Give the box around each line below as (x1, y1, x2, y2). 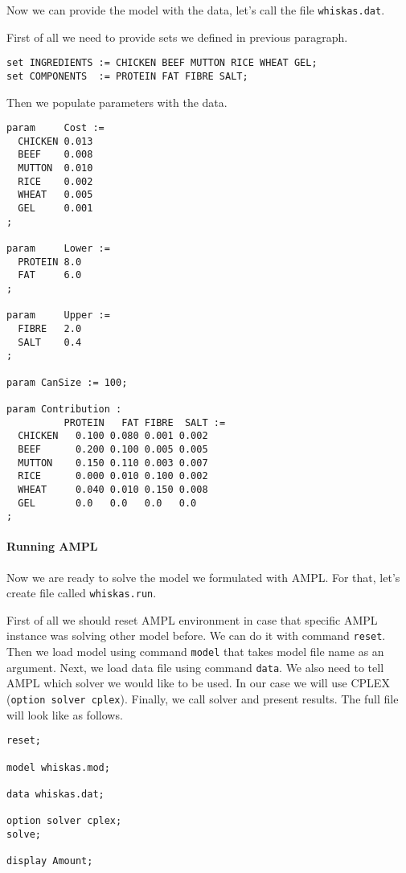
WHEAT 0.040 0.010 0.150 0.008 (18, 483, 208, 495)
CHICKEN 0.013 (18, 135, 93, 147)
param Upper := (6, 309, 110, 322)
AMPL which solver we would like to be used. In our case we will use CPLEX (6, 674, 390, 691)
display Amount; (6, 855, 93, 867)
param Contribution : (6, 403, 122, 415)
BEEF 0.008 (18, 149, 93, 161)
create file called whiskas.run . (6, 584, 157, 601)
